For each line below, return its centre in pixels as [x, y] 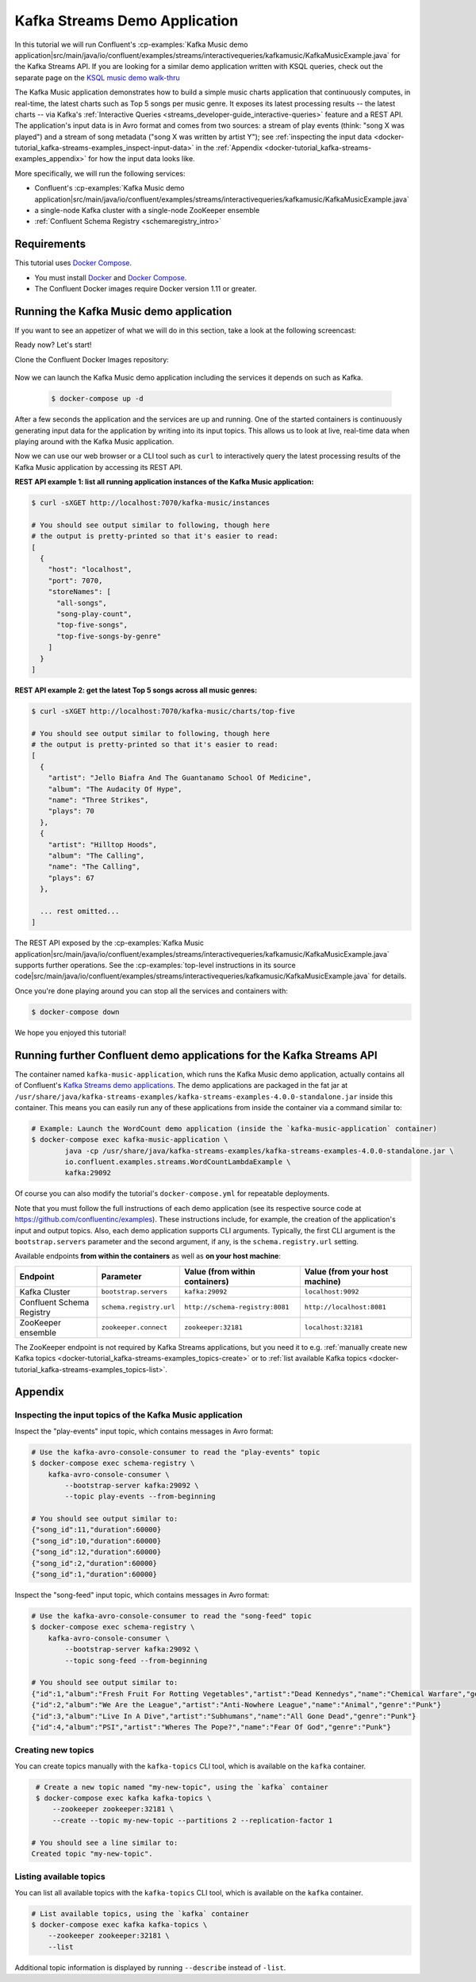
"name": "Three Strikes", [98, 800]
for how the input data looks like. [142, 159]
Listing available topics [60, 1876]
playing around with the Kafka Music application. [94, 442]
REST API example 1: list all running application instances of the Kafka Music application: [164, 482]
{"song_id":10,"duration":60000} [96, 1541]
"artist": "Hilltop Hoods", [103, 844]
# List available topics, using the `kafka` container [140, 1913]
